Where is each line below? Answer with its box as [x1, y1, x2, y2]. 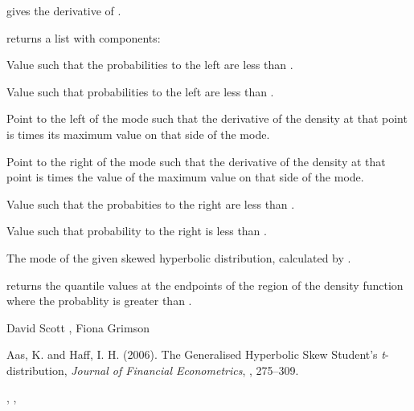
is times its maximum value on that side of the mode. [6, 125, 270, 142]
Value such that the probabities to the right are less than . [6, 195, 295, 212]
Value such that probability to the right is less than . [6, 222, 267, 239]
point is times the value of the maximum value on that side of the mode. [6, 169, 364, 185]
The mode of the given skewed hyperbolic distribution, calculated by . [6, 249, 351, 266]
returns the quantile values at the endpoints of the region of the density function [6, 276, 404, 293]
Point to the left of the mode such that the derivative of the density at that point [6, 110, 408, 127]
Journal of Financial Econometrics [71, 361, 243, 378]
